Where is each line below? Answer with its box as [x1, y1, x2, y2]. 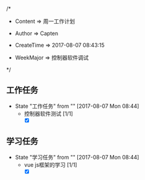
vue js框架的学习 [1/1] [24, 161, 77, 168]
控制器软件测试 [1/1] [24, 110, 74, 117]
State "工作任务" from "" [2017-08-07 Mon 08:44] [14, 102, 140, 110]
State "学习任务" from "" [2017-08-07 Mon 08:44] [14, 153, 140, 161]
